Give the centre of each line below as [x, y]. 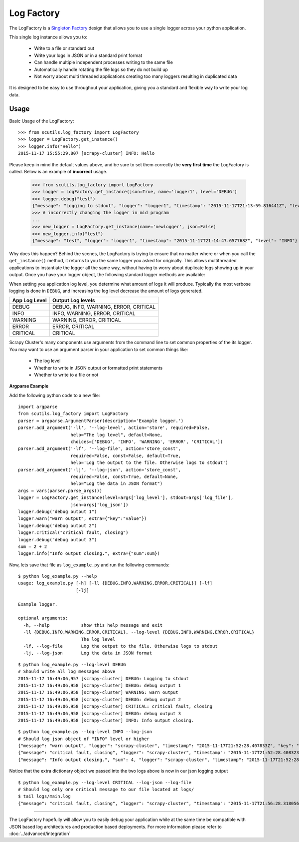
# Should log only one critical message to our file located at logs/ [106, 790]
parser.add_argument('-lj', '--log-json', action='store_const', [100, 470]
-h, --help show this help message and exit [93, 625]
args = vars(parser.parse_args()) [60, 490]
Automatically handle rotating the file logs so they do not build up [101, 69]
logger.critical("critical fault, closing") [74, 533]
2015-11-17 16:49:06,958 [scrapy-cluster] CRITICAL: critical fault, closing [115, 706]
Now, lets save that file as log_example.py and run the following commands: [89, 565]
